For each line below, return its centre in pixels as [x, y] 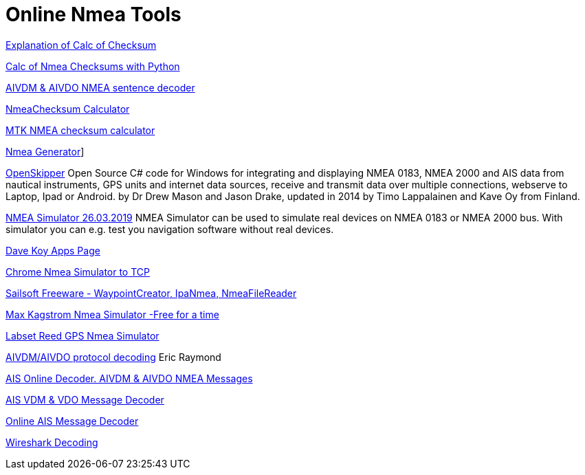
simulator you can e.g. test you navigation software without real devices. [170, 229]
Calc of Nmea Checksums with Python [93, 66]
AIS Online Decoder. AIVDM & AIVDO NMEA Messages [129, 378]
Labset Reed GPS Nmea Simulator [82, 335]
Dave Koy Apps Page [53, 250]
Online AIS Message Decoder [72, 421]
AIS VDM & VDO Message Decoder [85, 399]
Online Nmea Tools [93, 14]
